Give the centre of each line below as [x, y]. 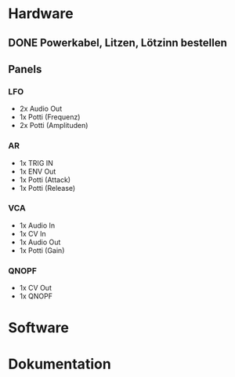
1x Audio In [37, 225]
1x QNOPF [36, 296]
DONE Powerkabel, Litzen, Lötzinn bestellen [117, 43]
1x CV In [33, 233]
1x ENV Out [38, 171]
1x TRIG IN [36, 163]
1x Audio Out [40, 242]
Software [38, 328]
